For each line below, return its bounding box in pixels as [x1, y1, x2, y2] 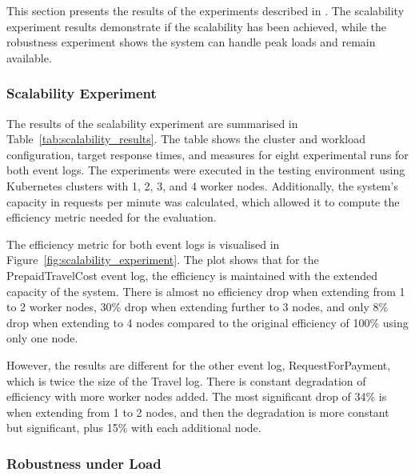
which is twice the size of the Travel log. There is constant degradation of [6, 372, 366, 389]
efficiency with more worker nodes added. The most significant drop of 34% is [6, 388, 387, 405]
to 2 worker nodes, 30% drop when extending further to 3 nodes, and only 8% [6, 298, 389, 315]
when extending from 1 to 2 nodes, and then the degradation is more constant [6, 403, 389, 420]
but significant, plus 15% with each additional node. [6, 419, 261, 436]
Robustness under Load [6, 453, 162, 473]
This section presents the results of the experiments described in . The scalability [6, 2, 405, 18]
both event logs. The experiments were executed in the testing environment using [6, 162, 405, 178]
